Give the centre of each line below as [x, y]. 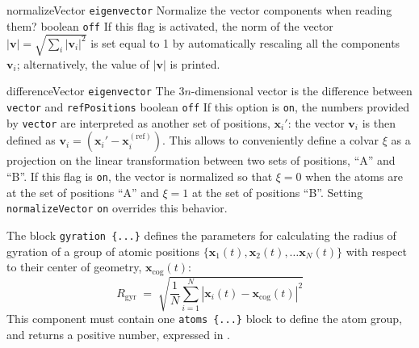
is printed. [195, 63]
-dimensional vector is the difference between [302, 91]
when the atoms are [354, 176]
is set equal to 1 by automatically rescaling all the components [245, 42]
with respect [376, 251]
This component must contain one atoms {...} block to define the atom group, [204, 319]
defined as [31, 140]
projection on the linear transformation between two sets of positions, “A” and [201, 160]
